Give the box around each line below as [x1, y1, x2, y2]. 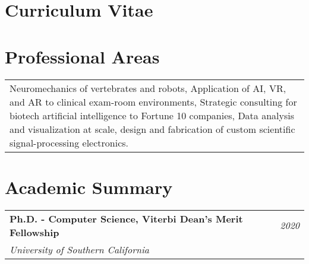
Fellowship [10, 225, 59, 239]
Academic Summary [5, 174, 173, 199]
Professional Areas [5, 44, 160, 68]
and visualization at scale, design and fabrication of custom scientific [10, 122, 295, 136]
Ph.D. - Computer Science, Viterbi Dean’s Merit [10, 211, 243, 225]
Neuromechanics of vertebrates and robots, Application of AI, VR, [10, 81, 286, 95]
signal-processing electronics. [10, 135, 128, 150]
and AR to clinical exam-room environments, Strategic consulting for [10, 94, 297, 109]
